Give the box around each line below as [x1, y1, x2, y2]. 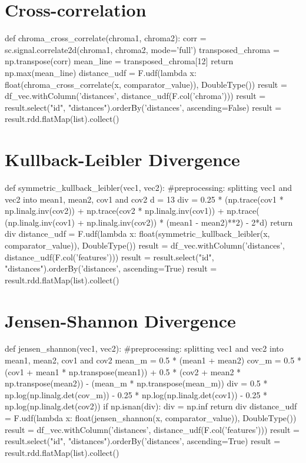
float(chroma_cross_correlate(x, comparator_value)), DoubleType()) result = [5, 78, 287, 90]
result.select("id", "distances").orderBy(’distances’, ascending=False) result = [5, 101, 282, 113]
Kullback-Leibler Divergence [5, 147, 240, 171]
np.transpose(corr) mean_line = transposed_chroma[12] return [5, 55, 234, 67]
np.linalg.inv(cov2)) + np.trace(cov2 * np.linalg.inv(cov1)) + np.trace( [5, 204, 260, 217]
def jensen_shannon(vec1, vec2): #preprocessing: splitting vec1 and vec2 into [5, 342, 284, 355]
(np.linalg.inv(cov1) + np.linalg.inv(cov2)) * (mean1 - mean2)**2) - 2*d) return [5, 216, 293, 228]
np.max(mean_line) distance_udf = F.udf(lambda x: [5, 66, 197, 78]
